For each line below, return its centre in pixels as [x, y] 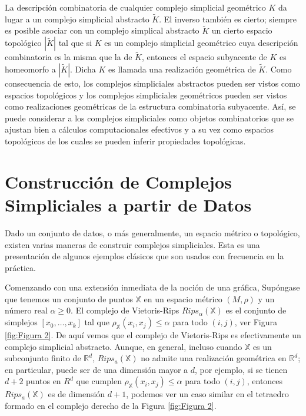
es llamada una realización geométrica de [182, 69]
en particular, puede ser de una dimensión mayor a [97, 369]
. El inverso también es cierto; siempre [228, 19]
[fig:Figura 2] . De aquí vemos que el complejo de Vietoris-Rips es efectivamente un [153, 335]
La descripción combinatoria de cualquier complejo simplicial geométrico [135, 7]
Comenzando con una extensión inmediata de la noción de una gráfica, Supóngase [152, 287]
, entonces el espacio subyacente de [204, 57]
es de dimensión [76, 394]
